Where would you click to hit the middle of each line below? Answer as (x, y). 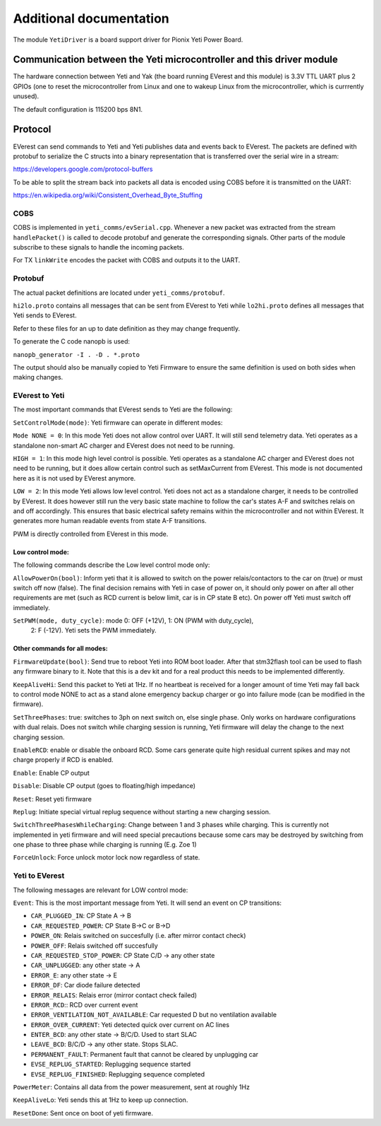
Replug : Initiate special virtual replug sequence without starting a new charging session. (142, 811)
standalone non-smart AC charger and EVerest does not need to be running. (124, 445)
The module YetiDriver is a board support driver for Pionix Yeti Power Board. (128, 40)
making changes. (38, 377)
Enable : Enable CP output (51, 773)
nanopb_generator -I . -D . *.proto (77, 354)
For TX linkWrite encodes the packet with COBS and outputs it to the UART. (127, 260)
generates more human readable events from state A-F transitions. (110, 521)
